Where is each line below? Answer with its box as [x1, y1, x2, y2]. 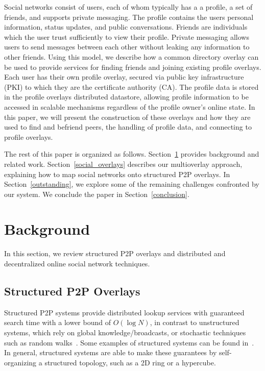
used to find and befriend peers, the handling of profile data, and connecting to [4, 121, 252, 132]
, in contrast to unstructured [150, 317, 239, 328]
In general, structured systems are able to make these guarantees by [4, 347, 217, 358]
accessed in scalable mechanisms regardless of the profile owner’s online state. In [4, 101, 255, 112]
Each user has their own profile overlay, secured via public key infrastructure [4, 71, 244, 82]
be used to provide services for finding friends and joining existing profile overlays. [4, 61, 261, 72]
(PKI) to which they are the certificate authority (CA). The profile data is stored [4, 81, 259, 92]
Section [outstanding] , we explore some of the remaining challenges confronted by [4, 179, 259, 189]
